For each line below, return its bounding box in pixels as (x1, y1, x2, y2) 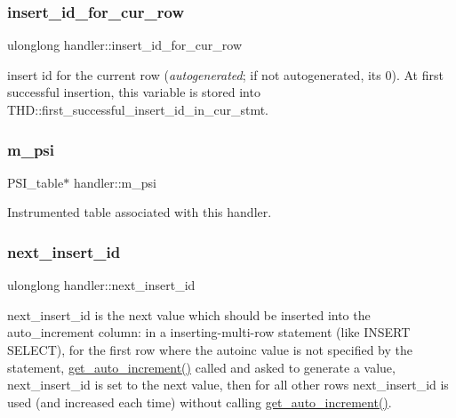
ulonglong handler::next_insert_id (7, 276, 196, 294)
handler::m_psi (73, 173, 156, 191)
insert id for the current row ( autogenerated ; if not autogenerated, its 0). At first (7, 65, 444, 84)
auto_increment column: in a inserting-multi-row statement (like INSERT (7, 323, 411, 342)
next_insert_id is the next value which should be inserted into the (7, 305, 371, 324)
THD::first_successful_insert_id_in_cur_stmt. (7, 100, 269, 118)
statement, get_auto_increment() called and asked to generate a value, (7, 358, 396, 376)
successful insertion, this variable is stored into (7, 83, 260, 101)
